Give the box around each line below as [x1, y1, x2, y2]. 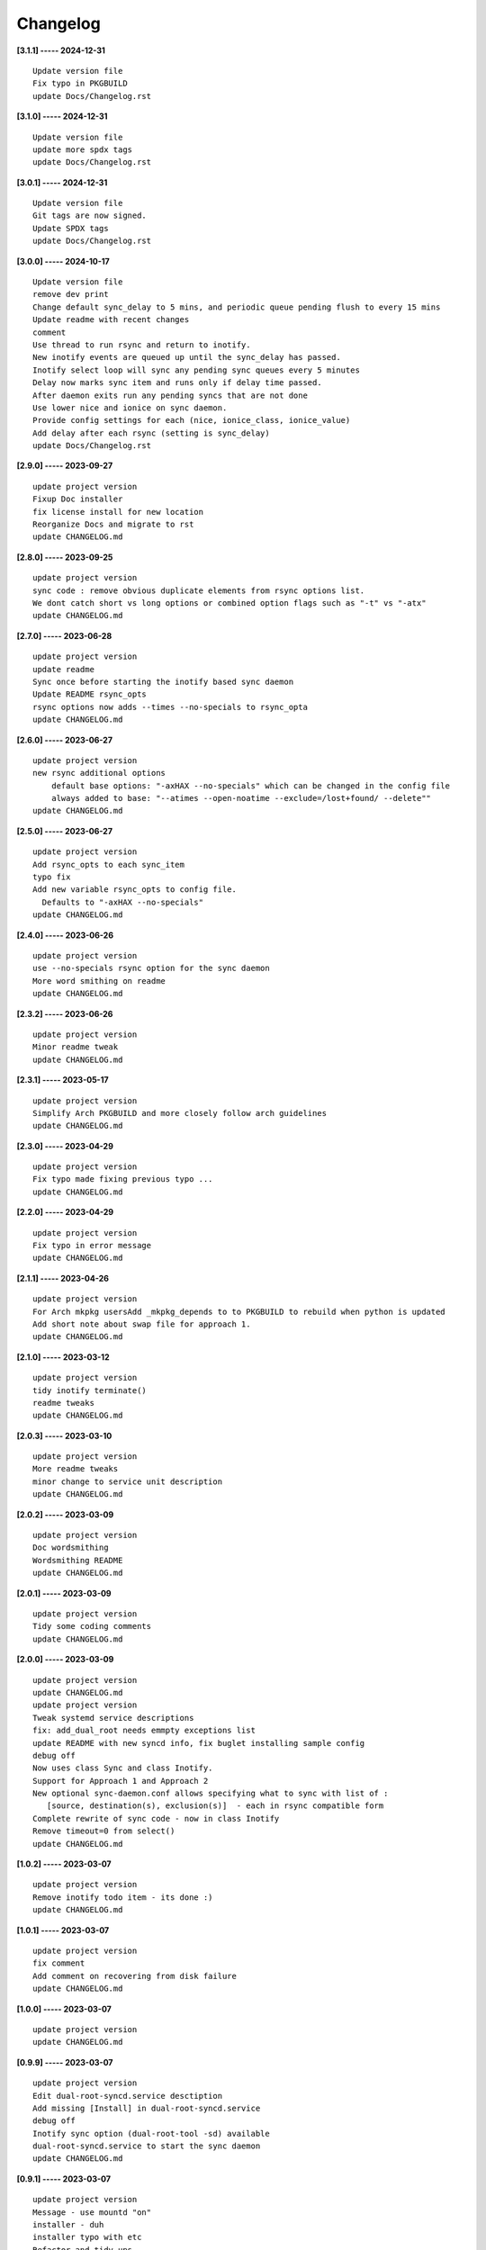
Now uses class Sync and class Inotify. [32, 1763, 213, 1773]
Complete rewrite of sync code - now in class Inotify [32, 1813, 280, 1823]
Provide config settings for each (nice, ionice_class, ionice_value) [32, 415, 351, 426]
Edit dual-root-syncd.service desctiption [32, 2091, 223, 2101]
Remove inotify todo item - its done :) [32, 1892, 213, 1903]
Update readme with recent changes [32, 315, 190, 325]
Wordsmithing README [32, 1555, 123, 1565]
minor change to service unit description [32, 1476, 223, 1487]
